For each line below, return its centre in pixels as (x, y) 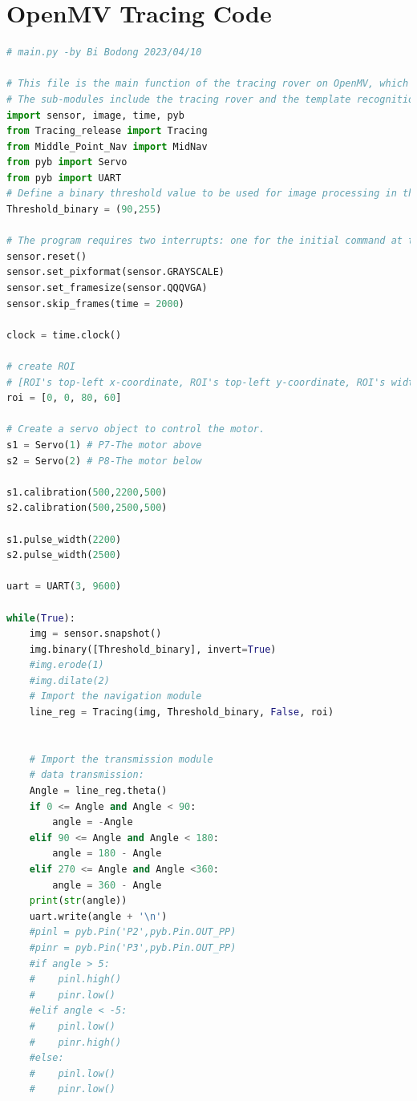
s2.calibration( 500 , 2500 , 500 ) (87, 508)
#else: (47, 1058)
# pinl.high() (75, 980)
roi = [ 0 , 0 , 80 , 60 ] (64, 398)
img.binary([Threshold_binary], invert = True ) (153, 649)
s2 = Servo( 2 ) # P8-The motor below (104, 461)
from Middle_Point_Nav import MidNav (107, 146)
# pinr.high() (75, 1042)
